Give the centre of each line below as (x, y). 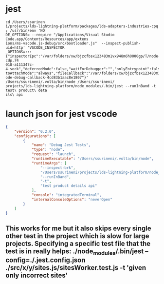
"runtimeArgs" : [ (49, 163)
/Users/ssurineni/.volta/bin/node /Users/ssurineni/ (60, 81)
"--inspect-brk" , (58, 168)
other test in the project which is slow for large (77, 236)
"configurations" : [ (35, 136)
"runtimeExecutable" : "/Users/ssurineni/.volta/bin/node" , (92, 159)
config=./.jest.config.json (46, 260)
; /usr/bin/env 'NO (25, 30)
